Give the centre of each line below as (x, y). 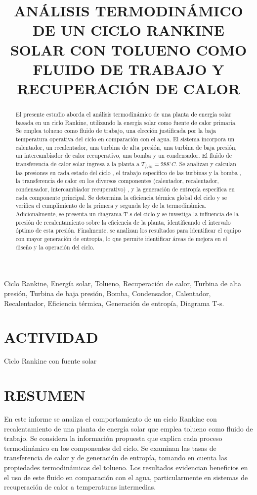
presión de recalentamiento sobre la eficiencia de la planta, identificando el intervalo (123, 222)
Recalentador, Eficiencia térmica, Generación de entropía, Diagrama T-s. (114, 303)
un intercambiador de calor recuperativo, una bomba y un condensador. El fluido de (124, 155)
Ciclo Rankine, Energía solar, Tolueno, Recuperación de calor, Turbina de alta (123, 283)
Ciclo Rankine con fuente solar (50, 361)
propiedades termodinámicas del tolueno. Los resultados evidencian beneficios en (126, 467)
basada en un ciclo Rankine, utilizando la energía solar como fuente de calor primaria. (126, 122)
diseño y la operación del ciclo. (55, 247)
